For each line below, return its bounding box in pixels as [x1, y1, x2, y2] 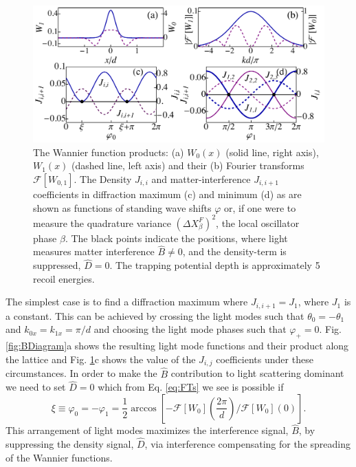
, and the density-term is [182, 244, 287, 259]
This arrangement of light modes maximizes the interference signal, [5, 423, 289, 437]
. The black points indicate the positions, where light [65, 230, 288, 245]
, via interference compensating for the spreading [144, 436, 351, 450]
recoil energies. [33, 271, 95, 285]
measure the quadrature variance [33, 215, 171, 230]
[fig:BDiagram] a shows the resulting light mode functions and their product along [5, 338, 349, 353]
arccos [131, 403, 157, 413]
